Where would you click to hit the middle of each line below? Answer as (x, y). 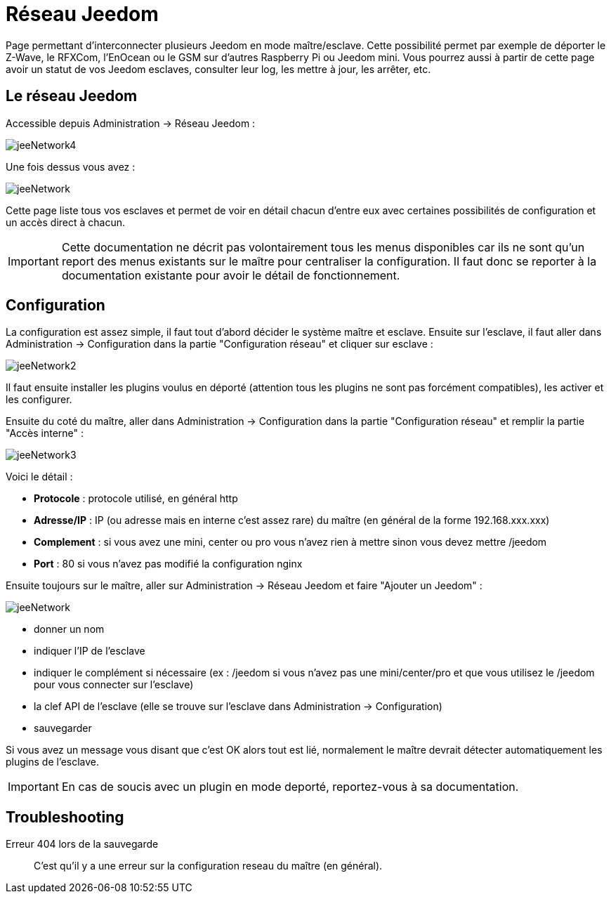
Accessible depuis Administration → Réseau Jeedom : (131, 123)
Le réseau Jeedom (72, 96)
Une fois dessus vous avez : (71, 166)
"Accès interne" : (45, 433)
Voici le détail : (39, 477)
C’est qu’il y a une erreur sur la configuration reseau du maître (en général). (208, 866)
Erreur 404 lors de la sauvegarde (82, 844)
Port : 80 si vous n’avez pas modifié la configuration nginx (168, 564)
